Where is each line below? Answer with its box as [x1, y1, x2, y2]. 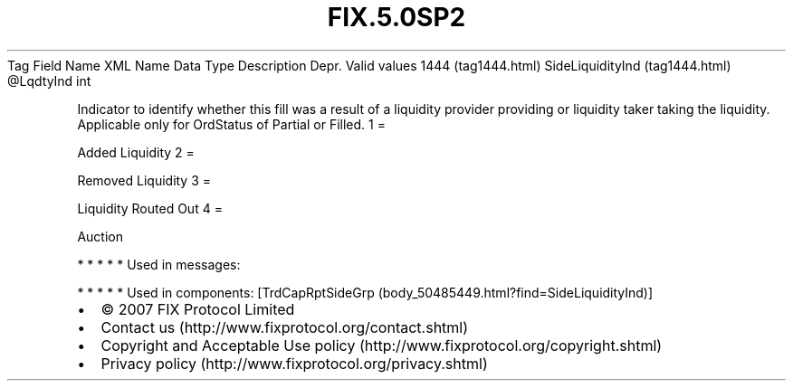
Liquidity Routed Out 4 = [77, 200, 223, 216]
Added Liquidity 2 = [77, 144, 195, 160]
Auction [77, 228, 123, 244]
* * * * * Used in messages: [77, 256, 241, 272]
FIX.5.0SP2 [327, 2, 466, 33]
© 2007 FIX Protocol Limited [100, 299, 295, 318]
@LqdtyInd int [7, 72, 91, 89]
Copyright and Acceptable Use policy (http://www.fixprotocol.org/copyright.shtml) [100, 336, 663, 355]
